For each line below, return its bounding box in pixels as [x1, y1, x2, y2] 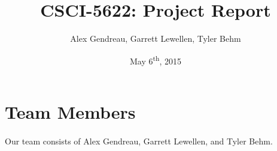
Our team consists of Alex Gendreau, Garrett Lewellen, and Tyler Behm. [5, 134, 273, 147]
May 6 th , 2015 [129, 53, 182, 67]
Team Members [5, 99, 136, 124]
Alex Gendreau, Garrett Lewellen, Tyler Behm [70, 32, 241, 45]
